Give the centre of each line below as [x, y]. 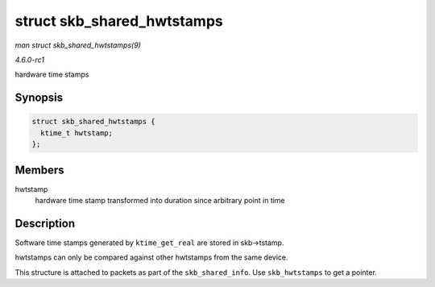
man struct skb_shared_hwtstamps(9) [78, 45]
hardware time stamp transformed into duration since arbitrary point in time [160, 200]
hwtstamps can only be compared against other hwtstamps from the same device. [152, 257]
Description [45, 223]
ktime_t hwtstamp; [77, 133]
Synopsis [39, 98]
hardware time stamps [52, 75]
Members [39, 170]
